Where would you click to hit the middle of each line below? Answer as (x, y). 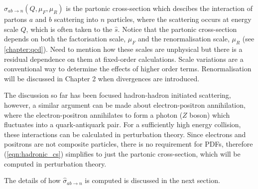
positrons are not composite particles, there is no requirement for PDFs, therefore (129, 144)
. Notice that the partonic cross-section (177, 29)
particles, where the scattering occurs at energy (179, 19)
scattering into (76, 19)
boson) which (210, 114)
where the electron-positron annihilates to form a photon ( (93, 114)
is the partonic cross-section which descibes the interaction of (159, 8)
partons (16, 19)
